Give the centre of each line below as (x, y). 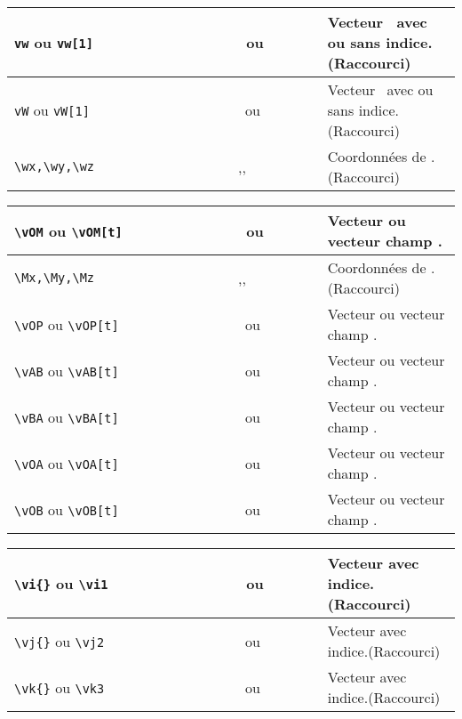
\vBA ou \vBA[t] (67, 416)
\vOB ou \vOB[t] (67, 509)
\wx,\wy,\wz (55, 166)
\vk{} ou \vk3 (60, 687)
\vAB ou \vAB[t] (67, 370)
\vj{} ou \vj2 (60, 641)
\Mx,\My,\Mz (55, 278)
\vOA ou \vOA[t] (67, 463)
